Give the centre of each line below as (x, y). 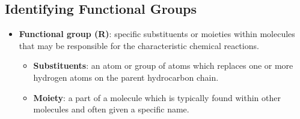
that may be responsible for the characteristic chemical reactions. (139, 45)
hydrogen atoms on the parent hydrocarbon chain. (126, 77)
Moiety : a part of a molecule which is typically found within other (157, 97)
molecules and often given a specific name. (111, 109)
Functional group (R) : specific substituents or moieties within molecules (157, 34)
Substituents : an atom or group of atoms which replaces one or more (163, 65)
